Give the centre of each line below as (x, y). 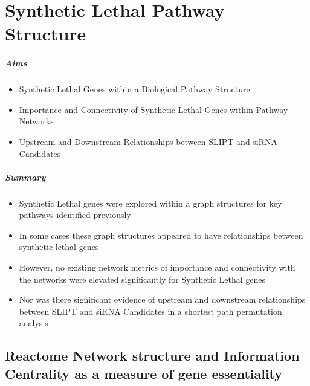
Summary (25, 177)
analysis (34, 323)
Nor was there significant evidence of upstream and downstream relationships (162, 299)
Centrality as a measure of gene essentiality (144, 373)
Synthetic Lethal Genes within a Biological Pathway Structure (134, 89)
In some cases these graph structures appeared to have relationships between (161, 235)
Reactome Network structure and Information (152, 355)
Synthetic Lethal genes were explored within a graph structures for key (150, 203)
